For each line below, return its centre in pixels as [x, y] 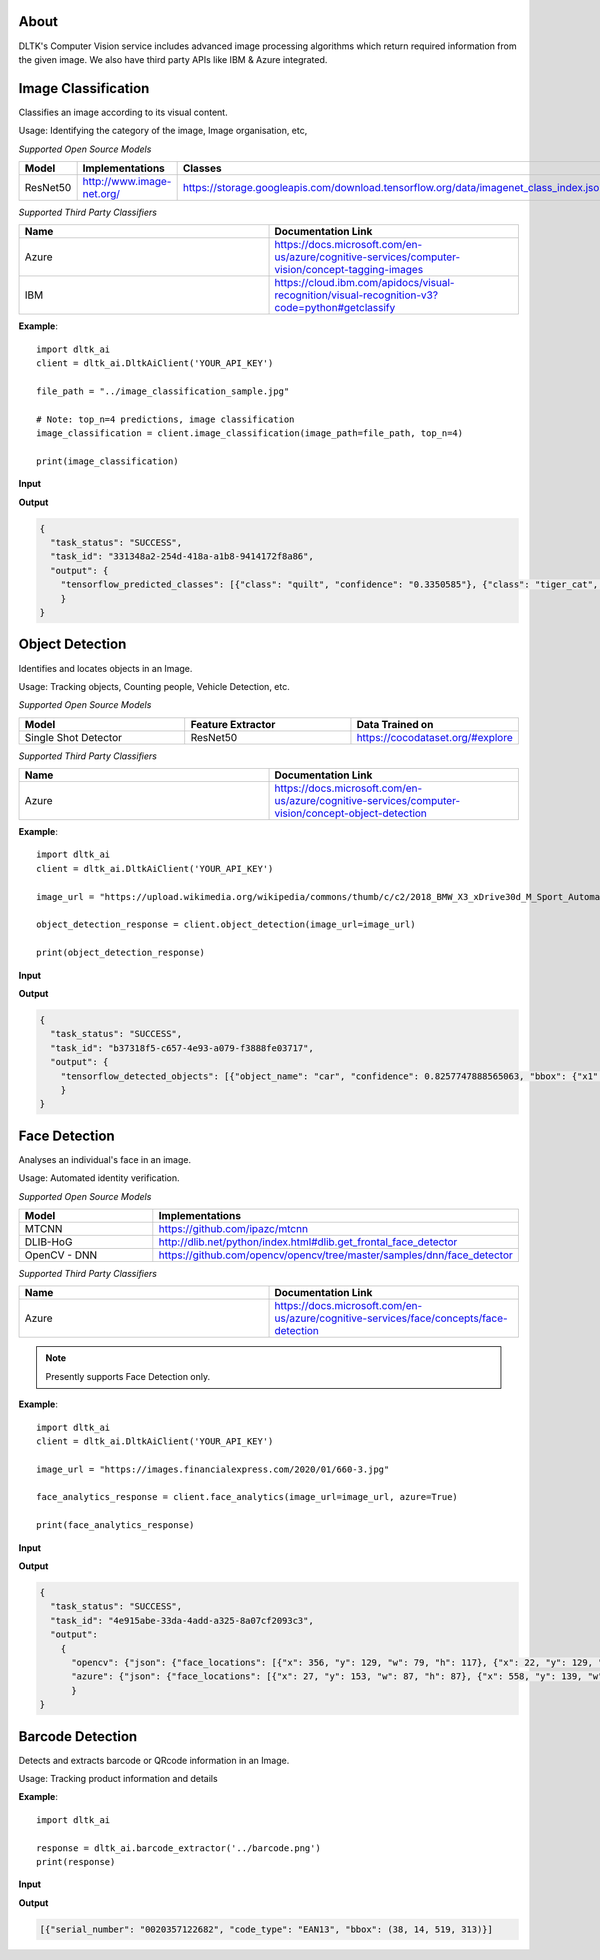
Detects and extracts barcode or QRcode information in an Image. [154, 1760]
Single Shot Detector [73, 737]
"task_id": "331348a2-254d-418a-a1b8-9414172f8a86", [182, 556]
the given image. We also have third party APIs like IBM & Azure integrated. [173, 59]
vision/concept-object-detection [350, 813]
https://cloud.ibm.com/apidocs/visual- [364, 283]
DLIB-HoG [48, 1242]
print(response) [76, 1861]
